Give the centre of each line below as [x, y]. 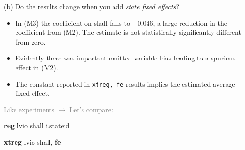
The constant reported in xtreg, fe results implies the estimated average [125, 83]
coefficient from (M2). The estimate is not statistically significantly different [128, 32]
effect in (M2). [37, 67]
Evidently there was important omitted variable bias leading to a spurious [125, 58]
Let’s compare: [91, 109]
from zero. [30, 41]
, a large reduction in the [190, 22]
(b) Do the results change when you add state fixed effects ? [91, 6]
